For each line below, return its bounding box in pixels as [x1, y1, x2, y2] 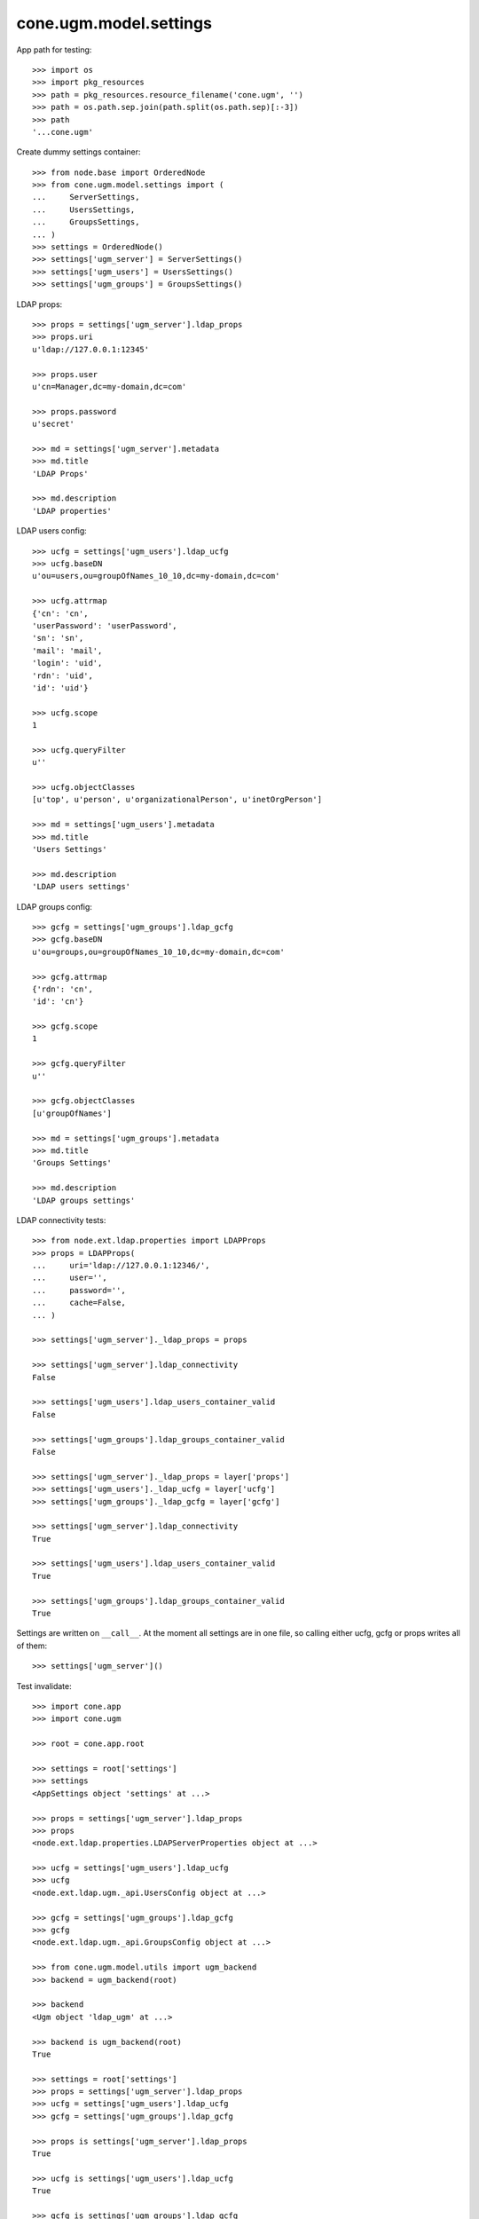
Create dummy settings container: [16, 146, 141, 157]
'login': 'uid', [32, 658, 103, 668]
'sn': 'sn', [32, 633, 84, 644]
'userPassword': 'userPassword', [32, 620, 177, 630]
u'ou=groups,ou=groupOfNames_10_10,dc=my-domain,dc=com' [32, 946, 286, 957]
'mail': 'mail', [32, 645, 103, 656]
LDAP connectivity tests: [16, 1214, 106, 1225]
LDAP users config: [16, 525, 88, 536]
